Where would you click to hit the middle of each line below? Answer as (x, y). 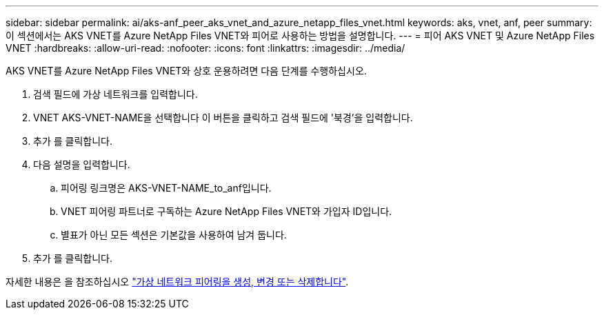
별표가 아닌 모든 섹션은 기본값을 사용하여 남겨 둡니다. (174, 235)
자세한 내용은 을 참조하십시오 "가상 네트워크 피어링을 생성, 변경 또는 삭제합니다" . (177, 282)
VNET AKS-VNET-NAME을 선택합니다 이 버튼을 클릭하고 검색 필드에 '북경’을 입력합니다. (223, 118)
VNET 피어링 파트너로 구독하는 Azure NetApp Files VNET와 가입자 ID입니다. (226, 211)
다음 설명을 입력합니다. (82, 164)
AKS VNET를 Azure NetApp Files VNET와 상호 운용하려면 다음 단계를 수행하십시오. (186, 71)
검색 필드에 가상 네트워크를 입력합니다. (115, 94)
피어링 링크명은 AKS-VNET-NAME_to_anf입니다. (166, 188)
